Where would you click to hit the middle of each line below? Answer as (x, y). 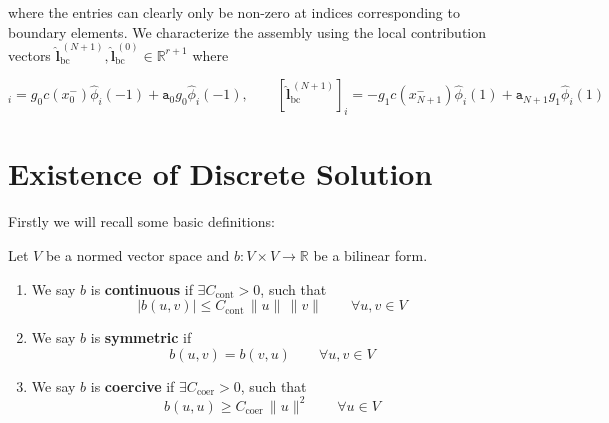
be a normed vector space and (137, 254)
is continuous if (141, 288)
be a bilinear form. (370, 254)
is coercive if (132, 385)
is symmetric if (141, 337)
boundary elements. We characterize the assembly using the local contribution (247, 31)
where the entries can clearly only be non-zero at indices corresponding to (234, 12)
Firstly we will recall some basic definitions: (141, 221)
